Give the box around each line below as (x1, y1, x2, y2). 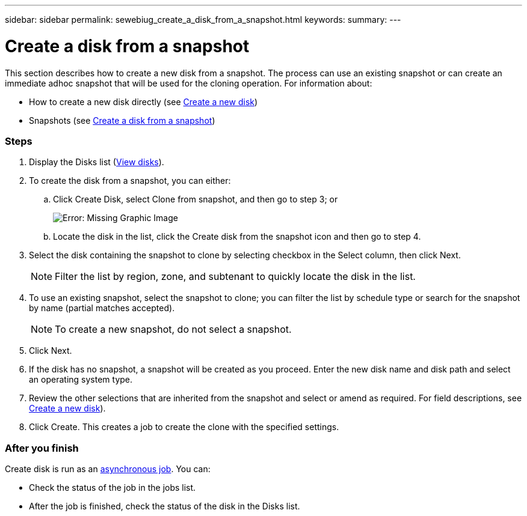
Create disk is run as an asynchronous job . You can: (5, 464, 211, 474)
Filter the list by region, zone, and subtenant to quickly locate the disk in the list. (55, 270, 416, 283)
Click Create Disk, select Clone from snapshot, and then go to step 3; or (53, 194, 338, 205)
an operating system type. (29, 374, 133, 385)
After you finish (5, 442, 79, 454)
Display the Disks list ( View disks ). (29, 157, 164, 168)
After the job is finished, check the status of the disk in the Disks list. (29, 501, 300, 511)
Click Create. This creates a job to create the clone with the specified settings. (29, 422, 339, 433)
